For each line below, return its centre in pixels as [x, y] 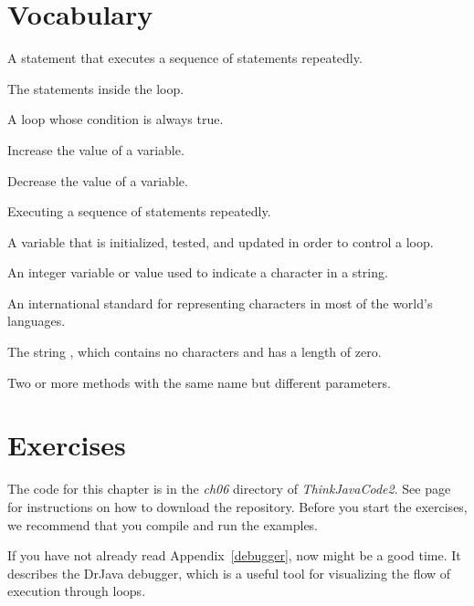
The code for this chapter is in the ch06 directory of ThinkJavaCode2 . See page [229, 489]
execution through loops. [77, 591]
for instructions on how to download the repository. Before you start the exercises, [237, 506]
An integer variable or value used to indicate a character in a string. [198, 272]
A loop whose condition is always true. [116, 119]
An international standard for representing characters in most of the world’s [220, 303]
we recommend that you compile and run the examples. [163, 524]
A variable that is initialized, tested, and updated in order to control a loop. [221, 241]
